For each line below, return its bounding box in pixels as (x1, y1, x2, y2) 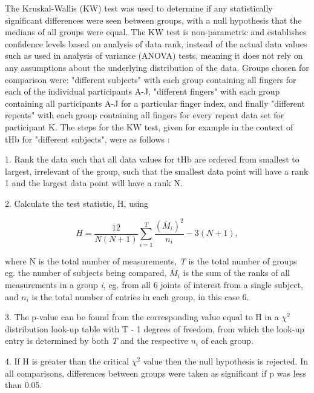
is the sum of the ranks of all (183, 266, 290, 279)
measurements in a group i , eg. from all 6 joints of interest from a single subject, (5, 278, 304, 291)
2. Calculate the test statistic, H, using (5, 196, 149, 209)
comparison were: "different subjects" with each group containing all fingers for (5, 73, 296, 86)
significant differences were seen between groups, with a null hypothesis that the (5, 13, 302, 26)
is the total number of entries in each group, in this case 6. (31, 290, 249, 303)
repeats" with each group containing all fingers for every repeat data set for (5, 109, 284, 121)
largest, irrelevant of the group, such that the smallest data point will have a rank (5, 164, 309, 177)
